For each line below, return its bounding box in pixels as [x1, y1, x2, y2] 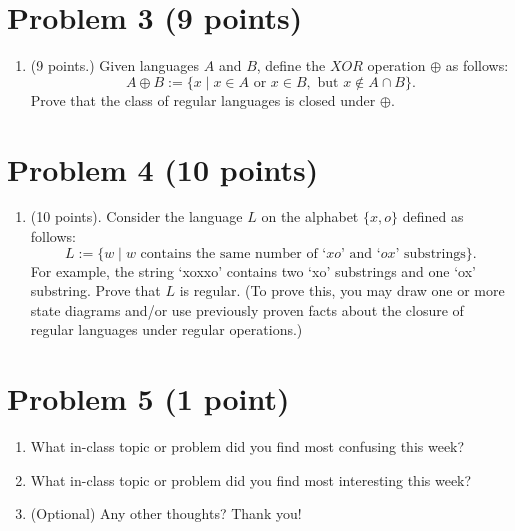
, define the [256, 55, 326, 76]
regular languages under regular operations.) [30, 319, 303, 340]
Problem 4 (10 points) [7, 148, 319, 189]
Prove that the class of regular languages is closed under [30, 89, 376, 110]
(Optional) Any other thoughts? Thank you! [30, 503, 302, 524]
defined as [402, 206, 464, 227]
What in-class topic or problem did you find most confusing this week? [30, 436, 465, 457]
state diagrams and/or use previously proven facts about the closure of [30, 299, 464, 320]
